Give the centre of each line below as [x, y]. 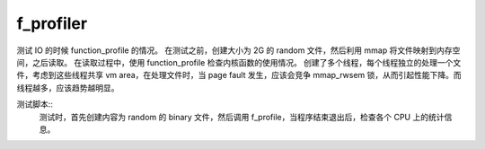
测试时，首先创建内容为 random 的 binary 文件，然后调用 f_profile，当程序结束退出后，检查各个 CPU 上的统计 [242, 117]
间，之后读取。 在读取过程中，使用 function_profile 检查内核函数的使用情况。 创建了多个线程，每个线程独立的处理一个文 [239, 62]
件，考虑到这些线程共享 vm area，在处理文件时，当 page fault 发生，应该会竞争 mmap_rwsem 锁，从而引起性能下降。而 [239, 75]
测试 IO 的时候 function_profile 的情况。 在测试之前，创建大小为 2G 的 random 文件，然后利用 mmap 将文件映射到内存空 [238, 50]
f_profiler [52, 23]
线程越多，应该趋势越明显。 [68, 88]
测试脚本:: [35, 104]
